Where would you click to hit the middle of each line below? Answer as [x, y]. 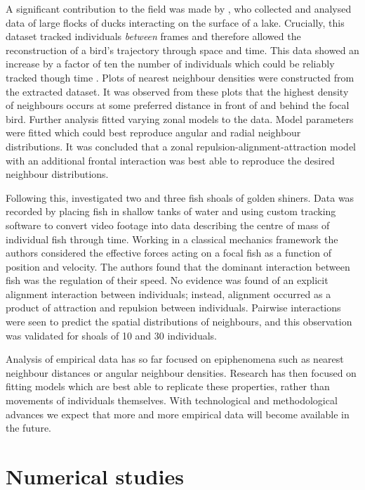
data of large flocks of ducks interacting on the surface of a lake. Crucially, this [175, 22]
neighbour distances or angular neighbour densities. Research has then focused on [181, 372]
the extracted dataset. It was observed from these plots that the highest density [177, 91]
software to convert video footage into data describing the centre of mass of [168, 225]
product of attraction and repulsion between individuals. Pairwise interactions [173, 308]
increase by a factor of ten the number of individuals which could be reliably [170, 64]
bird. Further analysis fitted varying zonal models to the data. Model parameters [180, 118]
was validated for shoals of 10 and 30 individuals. [111, 335]
